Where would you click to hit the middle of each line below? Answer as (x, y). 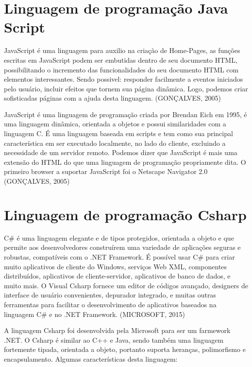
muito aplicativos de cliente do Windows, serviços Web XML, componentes (116, 266)
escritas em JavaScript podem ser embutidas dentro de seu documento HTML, (121, 60)
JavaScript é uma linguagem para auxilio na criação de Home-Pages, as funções (122, 50)
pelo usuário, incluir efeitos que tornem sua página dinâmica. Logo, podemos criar (126, 88)
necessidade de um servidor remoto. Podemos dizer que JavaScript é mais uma (121, 152)
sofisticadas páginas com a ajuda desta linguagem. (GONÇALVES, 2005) (112, 98)
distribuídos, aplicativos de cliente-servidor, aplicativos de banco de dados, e (117, 276)
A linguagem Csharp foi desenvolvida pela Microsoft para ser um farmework (117, 330)
